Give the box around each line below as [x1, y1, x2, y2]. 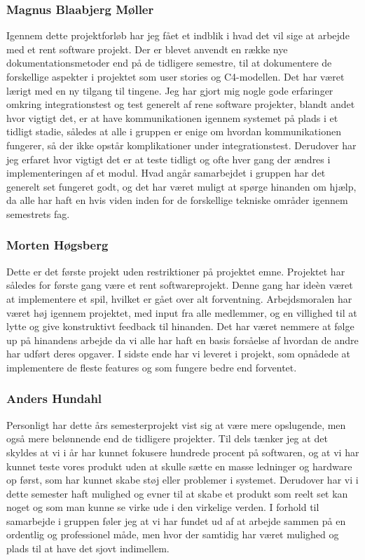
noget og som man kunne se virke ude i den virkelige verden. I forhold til [6, 500, 319, 514]
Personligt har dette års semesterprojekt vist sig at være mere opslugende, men [6, 417, 346, 432]
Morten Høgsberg [6, 236, 109, 254]
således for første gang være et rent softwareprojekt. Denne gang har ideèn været [6, 278, 353, 292]
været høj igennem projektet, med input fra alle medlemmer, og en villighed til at [6, 305, 357, 320]
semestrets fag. [6, 206, 70, 221]
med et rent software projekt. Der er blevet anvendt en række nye [6, 41, 288, 56]
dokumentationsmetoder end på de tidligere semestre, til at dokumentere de [6, 55, 332, 70]
